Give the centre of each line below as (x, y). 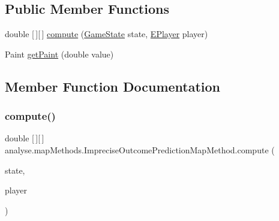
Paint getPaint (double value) (59, 54)
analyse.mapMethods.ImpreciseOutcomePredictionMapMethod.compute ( (140, 149)
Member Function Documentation (113, 86)
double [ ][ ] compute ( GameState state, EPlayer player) (106, 34)
